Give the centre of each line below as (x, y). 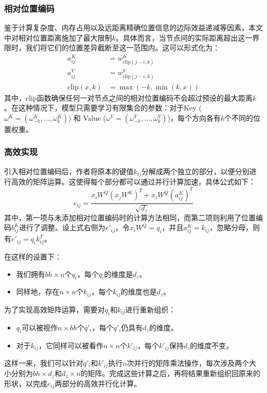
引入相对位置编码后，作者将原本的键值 (69, 171)
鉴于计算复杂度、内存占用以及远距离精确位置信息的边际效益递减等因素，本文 (133, 27)
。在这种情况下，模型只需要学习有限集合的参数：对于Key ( (103, 108)
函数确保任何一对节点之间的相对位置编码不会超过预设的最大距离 (145, 97)
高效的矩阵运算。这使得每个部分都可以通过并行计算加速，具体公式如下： (133, 182)
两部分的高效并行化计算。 (98, 383)
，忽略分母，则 (234, 227)
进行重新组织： (150, 309)
